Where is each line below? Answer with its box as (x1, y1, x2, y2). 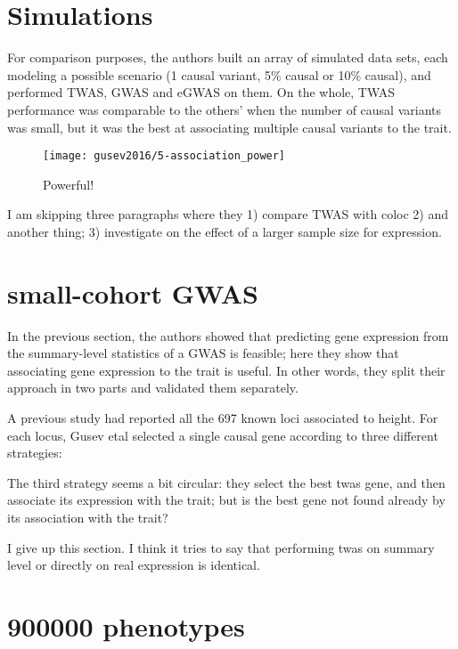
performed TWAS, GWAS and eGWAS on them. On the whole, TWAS (7, 83, 396, 101)
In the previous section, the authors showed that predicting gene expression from (7, 326, 449, 345)
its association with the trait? (7, 508, 168, 526)
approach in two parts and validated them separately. (7, 378, 299, 397)
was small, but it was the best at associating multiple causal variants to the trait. (7, 118, 452, 136)
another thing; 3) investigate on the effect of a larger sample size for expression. (7, 222, 442, 240)
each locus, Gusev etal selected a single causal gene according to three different (7, 426, 438, 444)
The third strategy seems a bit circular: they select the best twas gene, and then (7, 473, 446, 491)
